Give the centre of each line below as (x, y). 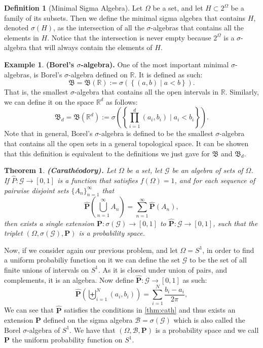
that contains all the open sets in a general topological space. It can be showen (126, 143)
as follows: (122, 101)
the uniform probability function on (67, 340)
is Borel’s (48, 74)
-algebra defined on (98, 74)
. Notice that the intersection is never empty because (129, 37)
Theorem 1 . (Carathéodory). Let (60, 170)
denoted (16, 28)
